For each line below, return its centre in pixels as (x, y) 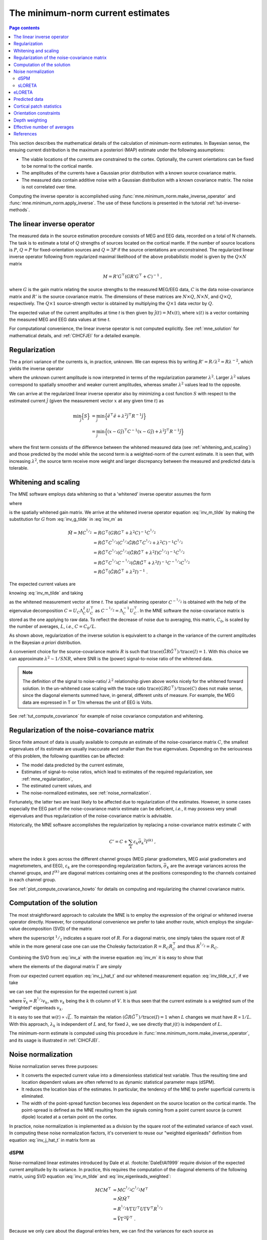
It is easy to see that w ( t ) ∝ (37, 1017)
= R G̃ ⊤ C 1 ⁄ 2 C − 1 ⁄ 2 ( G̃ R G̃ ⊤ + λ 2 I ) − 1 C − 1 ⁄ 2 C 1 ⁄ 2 (141, 562)
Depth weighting (30, 120)
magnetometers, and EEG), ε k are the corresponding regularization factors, (86, 867)
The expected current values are (43, 584)
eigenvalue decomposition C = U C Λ (46, 611)
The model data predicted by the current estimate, (73, 765)
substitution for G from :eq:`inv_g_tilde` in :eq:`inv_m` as (66, 519)
